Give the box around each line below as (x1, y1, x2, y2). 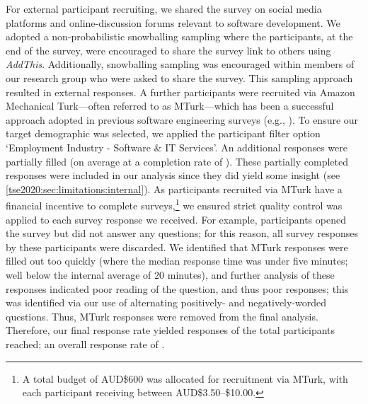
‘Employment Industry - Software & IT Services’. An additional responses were (6, 139, 347, 154)
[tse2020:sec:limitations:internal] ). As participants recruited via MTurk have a (6, 181, 343, 196)
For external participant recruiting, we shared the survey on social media (6, 1, 322, 16)
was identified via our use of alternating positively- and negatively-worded (6, 295, 327, 310)
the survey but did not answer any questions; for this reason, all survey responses (6, 226, 359, 241)
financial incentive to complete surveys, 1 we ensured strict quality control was (6, 196, 343, 212)
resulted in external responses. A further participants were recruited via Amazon (6, 84, 355, 99)
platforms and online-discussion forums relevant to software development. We (6, 15, 340, 30)
